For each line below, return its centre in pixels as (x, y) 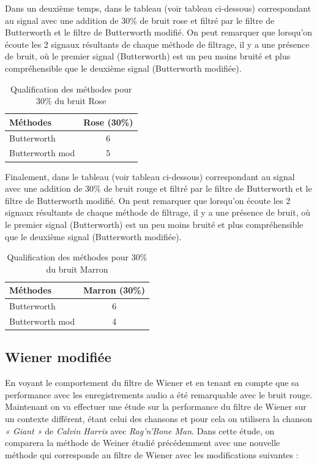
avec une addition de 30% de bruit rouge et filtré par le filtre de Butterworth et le (158, 188)
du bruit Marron (77, 269)
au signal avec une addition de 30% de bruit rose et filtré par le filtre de (140, 20)
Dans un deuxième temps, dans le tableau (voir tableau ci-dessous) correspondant (158, 8)
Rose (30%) (108, 122)
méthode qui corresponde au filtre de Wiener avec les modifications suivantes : (152, 454)
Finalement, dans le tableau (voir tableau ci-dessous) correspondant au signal (150, 176)
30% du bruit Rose (71, 101)
